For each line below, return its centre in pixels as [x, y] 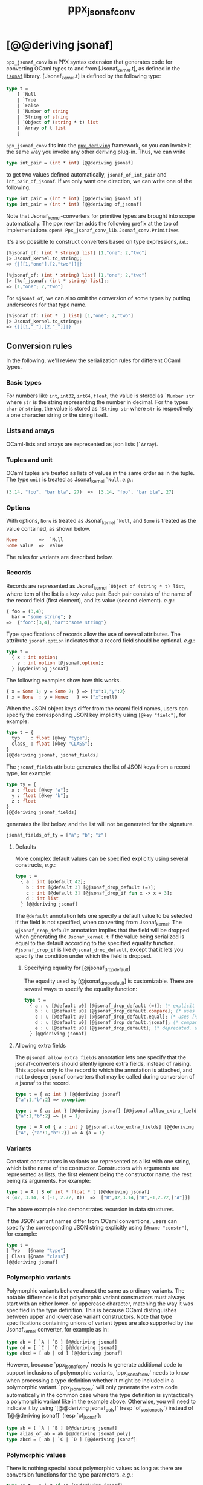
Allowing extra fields [40, 1045]
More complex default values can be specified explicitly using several [101, 858]
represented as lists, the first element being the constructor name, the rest [99, 1174]
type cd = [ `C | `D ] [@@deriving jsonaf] [62, 1348]
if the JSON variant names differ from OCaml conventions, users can [92, 1221]
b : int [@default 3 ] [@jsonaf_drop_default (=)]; [91, 887]
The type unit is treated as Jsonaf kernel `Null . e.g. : [70, 480]
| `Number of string [43, 111]
